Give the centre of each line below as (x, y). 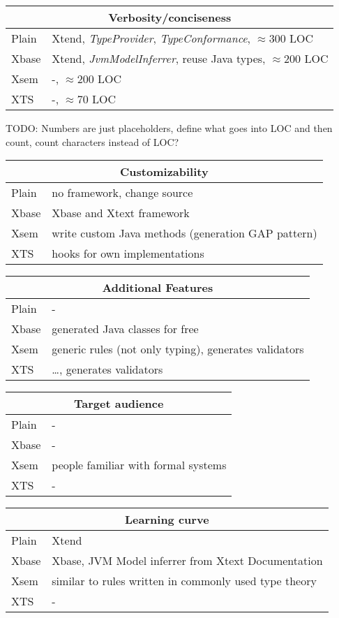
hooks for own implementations (128, 253)
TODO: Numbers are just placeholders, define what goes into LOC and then (169, 128)
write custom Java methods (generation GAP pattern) (184, 233)
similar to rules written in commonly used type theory (184, 581)
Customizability (164, 172)
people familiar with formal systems (139, 465)
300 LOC (291, 38)
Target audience (119, 404)
